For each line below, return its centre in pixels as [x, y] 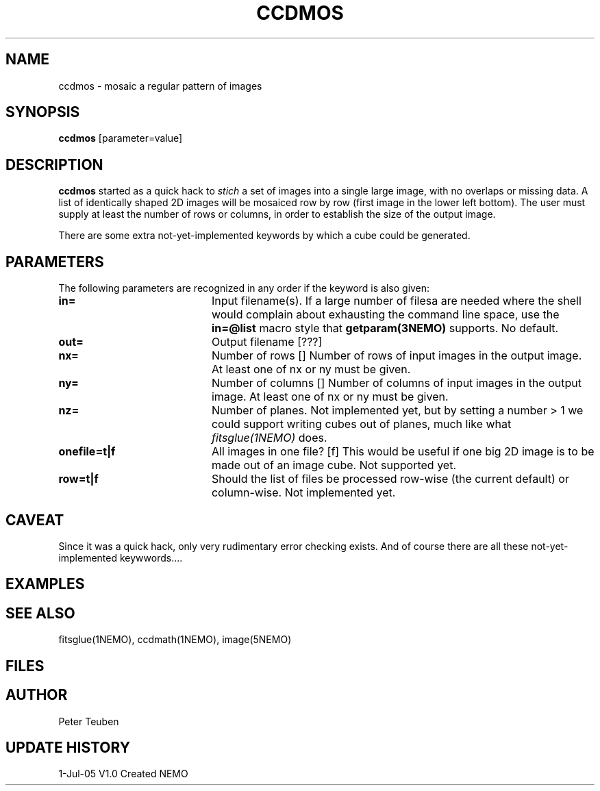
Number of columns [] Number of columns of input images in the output [396, 383]
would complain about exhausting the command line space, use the [385, 315]
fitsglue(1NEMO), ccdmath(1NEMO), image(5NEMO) [175, 640]
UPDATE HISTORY [68, 747]
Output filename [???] [267, 342]
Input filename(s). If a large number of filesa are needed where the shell [396, 301]
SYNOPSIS [43, 112]
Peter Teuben [89, 721]
